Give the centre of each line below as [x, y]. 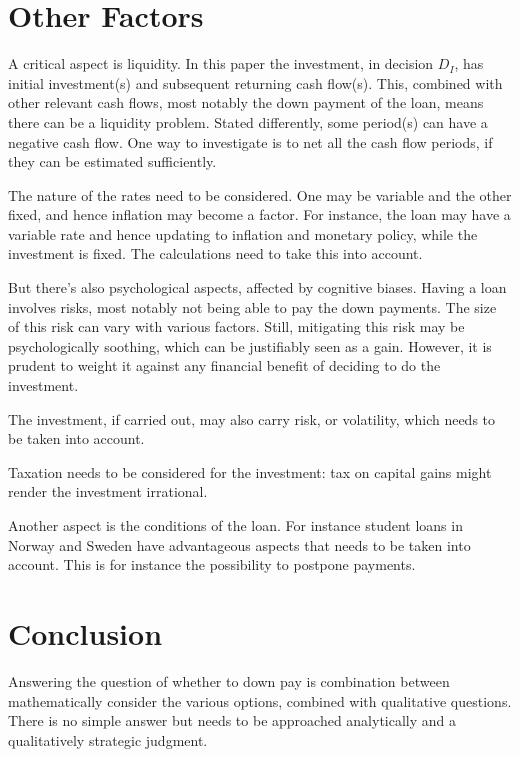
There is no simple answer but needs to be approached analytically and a [232, 720]
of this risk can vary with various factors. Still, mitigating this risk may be [236, 326]
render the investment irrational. [108, 491]
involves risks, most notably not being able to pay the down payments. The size [252, 306]
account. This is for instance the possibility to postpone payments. [212, 564]
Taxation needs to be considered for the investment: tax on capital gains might [250, 471]
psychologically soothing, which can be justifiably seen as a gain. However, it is [250, 345]
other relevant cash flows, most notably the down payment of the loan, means [246, 102]
